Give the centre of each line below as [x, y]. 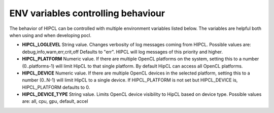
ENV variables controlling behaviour [87, 13]
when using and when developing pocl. [50, 35]
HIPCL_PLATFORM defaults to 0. [56, 87]
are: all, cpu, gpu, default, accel [55, 101]
